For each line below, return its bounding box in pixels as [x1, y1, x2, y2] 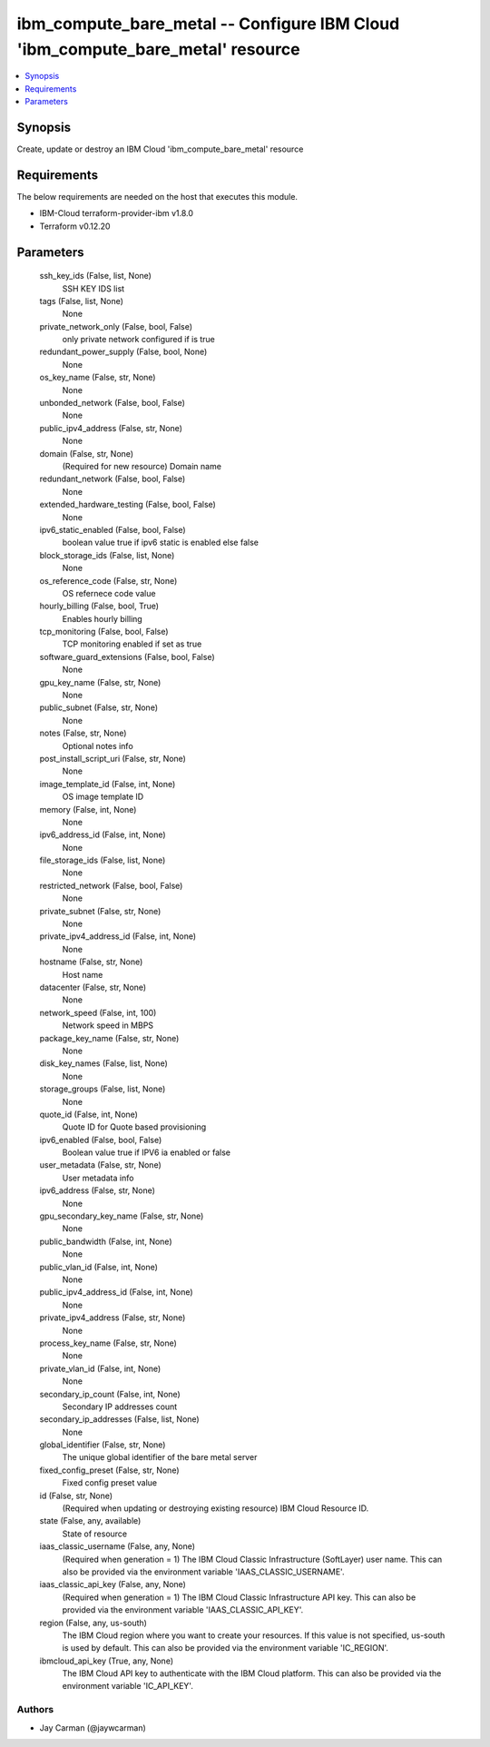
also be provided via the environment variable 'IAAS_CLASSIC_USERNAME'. [62, 1566, 345, 1577]
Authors [16, 1703, 54, 1716]
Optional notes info [62, 740, 133, 751]
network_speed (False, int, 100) [39, 1007, 157, 1018]
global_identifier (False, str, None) [39, 1439, 166, 1450]
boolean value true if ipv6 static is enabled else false [62, 537, 259, 548]
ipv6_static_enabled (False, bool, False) [39, 524, 186, 535]
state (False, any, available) [39, 1515, 142, 1526]
